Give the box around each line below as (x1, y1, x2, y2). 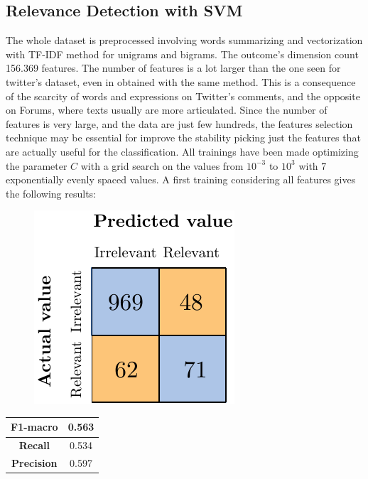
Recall (18, 438, 50, 453)
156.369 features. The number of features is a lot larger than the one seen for (6, 60, 341, 75)
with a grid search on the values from (80, 158, 244, 173)
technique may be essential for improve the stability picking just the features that (6, 130, 361, 145)
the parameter (6, 158, 67, 173)
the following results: (6, 185, 96, 200)
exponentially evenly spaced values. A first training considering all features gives (6, 172, 356, 187)
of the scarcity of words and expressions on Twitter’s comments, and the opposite (6, 88, 360, 103)
